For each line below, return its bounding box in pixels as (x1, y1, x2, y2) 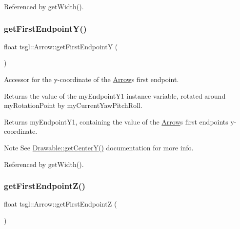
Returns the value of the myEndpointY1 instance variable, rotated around (4, 90, 226, 101)
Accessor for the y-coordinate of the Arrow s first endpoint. (4, 74, 179, 84)
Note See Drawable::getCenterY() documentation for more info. (4, 142, 194, 152)
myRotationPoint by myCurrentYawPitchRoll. (4, 100, 142, 110)
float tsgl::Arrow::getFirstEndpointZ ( (4, 199, 117, 209)
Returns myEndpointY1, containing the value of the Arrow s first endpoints (4, 116, 228, 126)
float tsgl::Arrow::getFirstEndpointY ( (4, 41, 118, 51)
